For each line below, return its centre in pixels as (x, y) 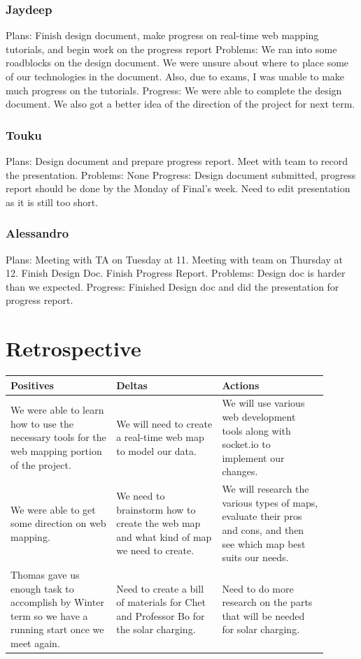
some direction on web (58, 523)
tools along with (256, 430)
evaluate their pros (262, 516)
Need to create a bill (160, 588)
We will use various (263, 403)
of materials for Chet (161, 602)
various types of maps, (270, 502)
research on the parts (267, 602)
